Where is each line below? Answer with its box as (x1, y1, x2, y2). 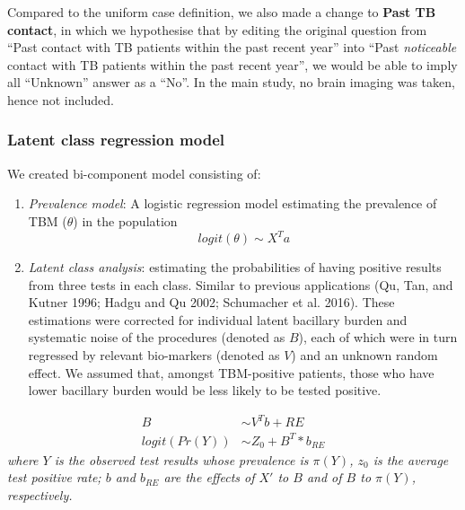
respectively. (7, 486, 73, 505)
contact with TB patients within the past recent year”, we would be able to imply (7, 55, 458, 74)
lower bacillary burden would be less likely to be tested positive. (28, 381, 382, 400)
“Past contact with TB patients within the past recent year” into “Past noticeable (7, 38, 457, 57)
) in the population (73, 211, 178, 230)
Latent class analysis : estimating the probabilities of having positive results (28, 258, 442, 277)
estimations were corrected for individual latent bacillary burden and (28, 310, 408, 329)
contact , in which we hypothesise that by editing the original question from (7, 20, 427, 39)
